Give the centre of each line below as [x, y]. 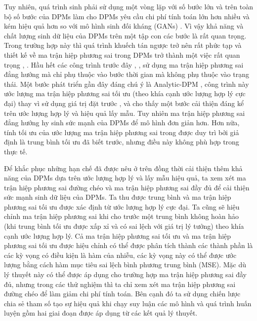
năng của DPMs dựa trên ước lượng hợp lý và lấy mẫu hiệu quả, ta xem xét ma [125, 178]
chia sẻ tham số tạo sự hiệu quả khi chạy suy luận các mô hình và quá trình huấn [128, 303]
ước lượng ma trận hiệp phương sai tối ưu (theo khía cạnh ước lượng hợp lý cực [125, 93]
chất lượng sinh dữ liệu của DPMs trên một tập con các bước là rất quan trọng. [125, 35]
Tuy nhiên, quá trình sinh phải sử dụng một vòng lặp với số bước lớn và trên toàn [128, 6]
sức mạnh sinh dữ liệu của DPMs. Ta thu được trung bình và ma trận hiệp [118, 197]
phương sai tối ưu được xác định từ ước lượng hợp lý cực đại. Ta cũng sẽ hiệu [122, 206]
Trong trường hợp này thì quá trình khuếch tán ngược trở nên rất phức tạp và [123, 45]
